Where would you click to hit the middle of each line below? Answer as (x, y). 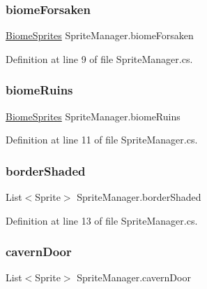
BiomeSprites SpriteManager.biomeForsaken (100, 35)
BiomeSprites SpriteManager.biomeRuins (93, 116)
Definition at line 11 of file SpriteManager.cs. (102, 140)
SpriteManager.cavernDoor (134, 277)
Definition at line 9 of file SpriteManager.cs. (99, 58)
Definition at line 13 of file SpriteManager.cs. (102, 220)
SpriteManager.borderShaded (139, 197)
